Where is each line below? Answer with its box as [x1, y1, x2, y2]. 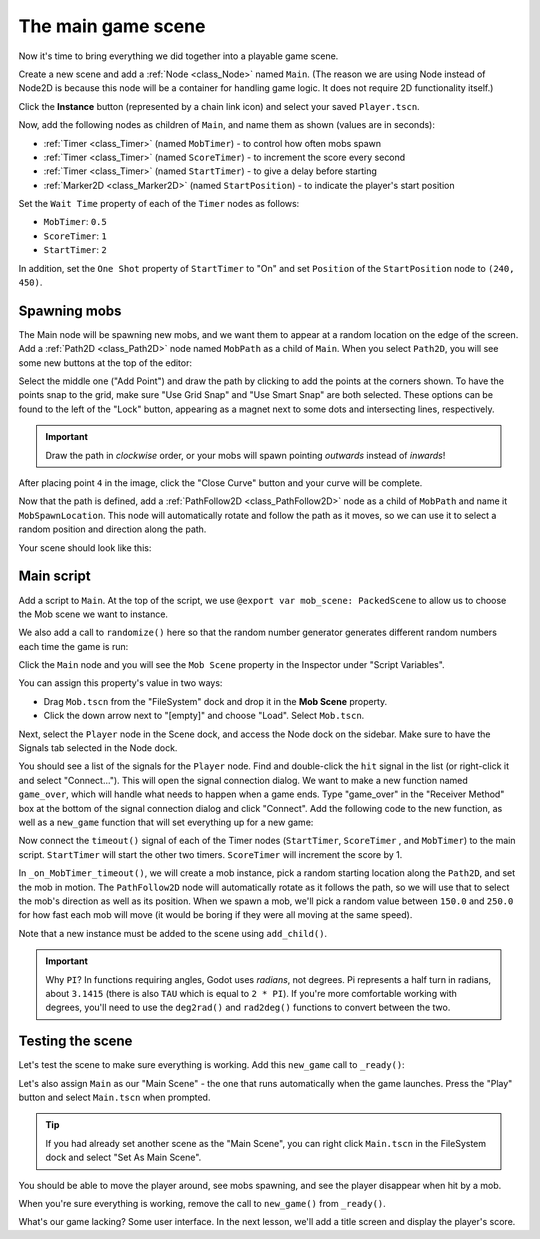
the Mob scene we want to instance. [18, 608, 169, 620]
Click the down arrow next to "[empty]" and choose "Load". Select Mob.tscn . [43, 710, 365, 722]
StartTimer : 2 [43, 244, 107, 256]
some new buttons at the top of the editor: [18, 356, 193, 369]
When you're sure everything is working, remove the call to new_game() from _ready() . [18, 1197, 387, 1209]
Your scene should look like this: [18, 541, 152, 554]
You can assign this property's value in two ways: [18, 677, 223, 689]
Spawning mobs [18, 302, 122, 319]
